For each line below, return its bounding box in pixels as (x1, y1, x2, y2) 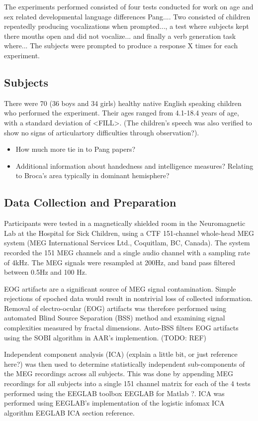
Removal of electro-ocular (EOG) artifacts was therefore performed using (4, 303, 227, 313)
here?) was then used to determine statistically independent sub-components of (4, 358, 245, 369)
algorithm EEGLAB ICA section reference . (4, 407, 135, 418)
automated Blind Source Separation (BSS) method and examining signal (4, 313, 225, 323)
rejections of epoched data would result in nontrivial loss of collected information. (4, 293, 253, 304)
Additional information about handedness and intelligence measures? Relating (15, 160, 254, 171)
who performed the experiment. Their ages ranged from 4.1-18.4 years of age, (4, 107, 239, 118)
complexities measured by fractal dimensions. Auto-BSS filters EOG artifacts (4, 322, 239, 333)
